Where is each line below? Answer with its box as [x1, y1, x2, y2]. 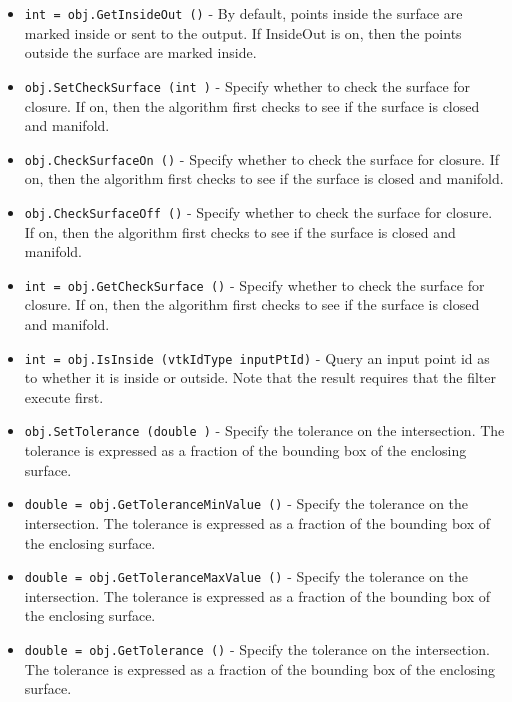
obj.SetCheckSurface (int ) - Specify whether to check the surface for [24, 75, 471, 96]
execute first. [24, 386, 104, 407]
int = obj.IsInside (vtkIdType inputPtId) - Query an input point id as [24, 347, 490, 368]
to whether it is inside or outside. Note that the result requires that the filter [24, 367, 496, 388]
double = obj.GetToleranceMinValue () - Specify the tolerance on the [24, 493, 469, 514]
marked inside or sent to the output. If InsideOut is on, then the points [24, 22, 462, 43]
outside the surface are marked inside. [24, 42, 257, 63]
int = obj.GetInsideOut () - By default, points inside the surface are [24, 3, 463, 23]
